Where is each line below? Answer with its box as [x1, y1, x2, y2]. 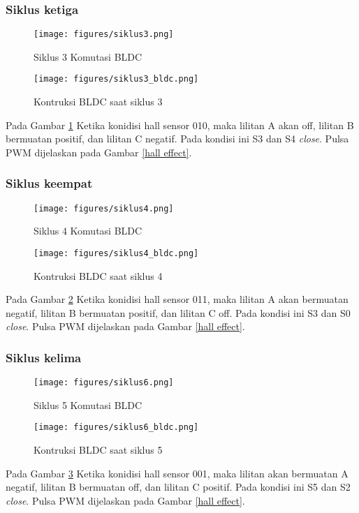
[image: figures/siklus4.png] [34, 203, 174, 214]
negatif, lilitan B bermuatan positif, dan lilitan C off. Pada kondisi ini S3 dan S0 [6, 305, 351, 320]
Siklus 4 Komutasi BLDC [34, 223, 142, 238]
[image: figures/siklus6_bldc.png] [34, 422, 199, 433]
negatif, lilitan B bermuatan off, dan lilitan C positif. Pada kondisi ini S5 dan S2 [6, 479, 351, 494]
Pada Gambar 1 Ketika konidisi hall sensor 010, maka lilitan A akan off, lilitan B [6, 117, 354, 132]
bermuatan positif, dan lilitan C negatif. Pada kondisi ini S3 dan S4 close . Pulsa [6, 131, 349, 146]
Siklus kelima [6, 348, 82, 366]
